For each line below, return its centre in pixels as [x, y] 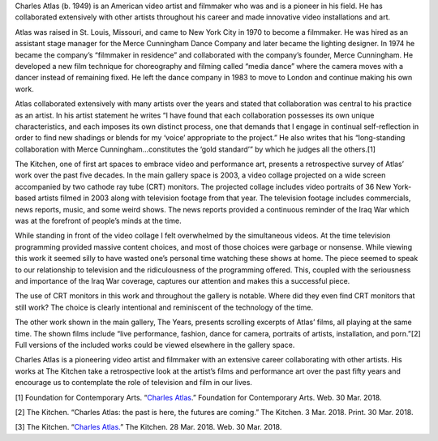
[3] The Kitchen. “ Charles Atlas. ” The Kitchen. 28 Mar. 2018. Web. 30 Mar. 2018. [148, 427]
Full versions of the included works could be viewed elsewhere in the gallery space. [155, 345]
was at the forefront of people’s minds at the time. [98, 221]
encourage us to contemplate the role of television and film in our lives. [134, 383]
